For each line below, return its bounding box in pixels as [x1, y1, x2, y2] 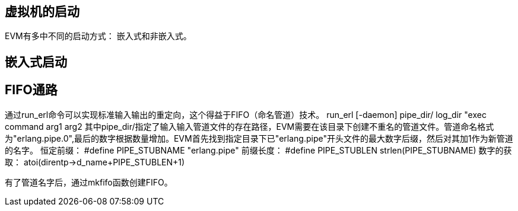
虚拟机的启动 [5, 4, 80, 19]
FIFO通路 [5, 82, 58, 98]
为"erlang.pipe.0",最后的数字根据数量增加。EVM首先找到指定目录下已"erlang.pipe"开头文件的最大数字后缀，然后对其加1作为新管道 [5, 133, 513, 143]
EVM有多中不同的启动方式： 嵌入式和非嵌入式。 [5, 31, 192, 41]
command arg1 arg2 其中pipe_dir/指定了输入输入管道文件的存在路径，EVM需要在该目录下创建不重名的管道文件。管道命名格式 [5, 121, 494, 132]
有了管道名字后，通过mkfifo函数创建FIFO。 [5, 177, 173, 187]
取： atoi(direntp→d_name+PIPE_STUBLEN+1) [5, 156, 185, 167]
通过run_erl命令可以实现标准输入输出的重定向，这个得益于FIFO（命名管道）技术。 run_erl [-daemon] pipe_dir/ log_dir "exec [5, 109, 487, 120]
